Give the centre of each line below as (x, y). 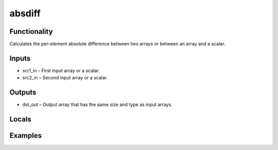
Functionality (31, 31)
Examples (26, 136)
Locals (20, 120)
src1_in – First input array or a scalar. (61, 70)
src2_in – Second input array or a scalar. (65, 78)
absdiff (25, 13)
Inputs (20, 58)
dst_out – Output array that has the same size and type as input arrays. (97, 104)
